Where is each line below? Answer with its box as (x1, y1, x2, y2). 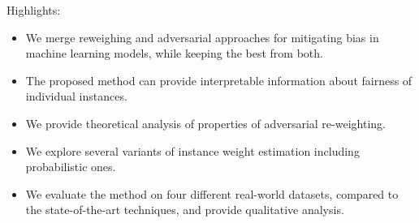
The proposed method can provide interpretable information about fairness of (25, 71, 413, 88)
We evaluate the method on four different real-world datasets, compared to (25, 185, 399, 202)
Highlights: (6, 2, 61, 18)
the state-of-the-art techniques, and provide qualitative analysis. (25, 201, 344, 218)
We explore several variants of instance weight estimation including (25, 142, 360, 159)
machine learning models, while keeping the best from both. (25, 45, 323, 62)
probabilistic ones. (25, 158, 116, 175)
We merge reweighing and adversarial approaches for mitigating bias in (25, 28, 379, 45)
